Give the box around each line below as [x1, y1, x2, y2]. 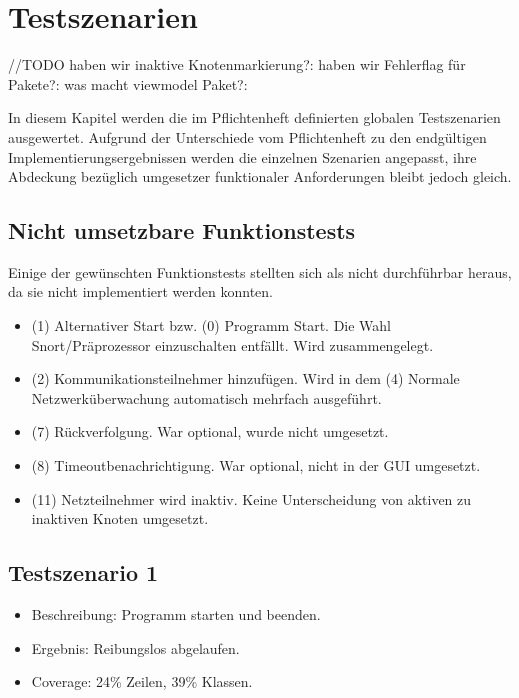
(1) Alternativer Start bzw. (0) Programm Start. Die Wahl [31, 315, 392, 336]
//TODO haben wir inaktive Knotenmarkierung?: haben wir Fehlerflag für [8, 54, 466, 75]
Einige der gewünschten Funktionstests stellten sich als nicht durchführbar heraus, [8, 261, 512, 282]
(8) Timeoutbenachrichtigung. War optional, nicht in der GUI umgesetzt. [31, 455, 481, 476]
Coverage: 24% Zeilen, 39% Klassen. [31, 671, 253, 692]
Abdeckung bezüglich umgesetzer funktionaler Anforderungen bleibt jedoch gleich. [8, 166, 512, 187]
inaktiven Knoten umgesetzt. [31, 508, 209, 529]
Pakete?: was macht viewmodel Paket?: [8, 73, 248, 94]
